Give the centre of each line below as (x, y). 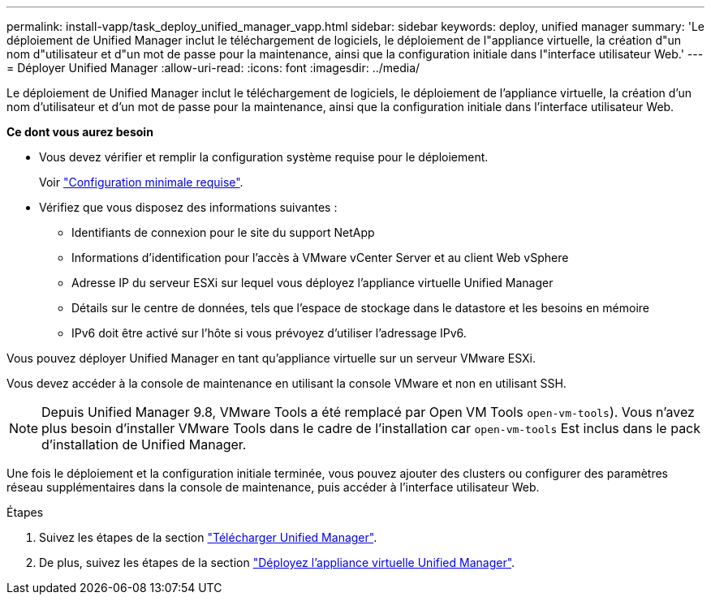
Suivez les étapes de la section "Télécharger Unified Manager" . (208, 537)
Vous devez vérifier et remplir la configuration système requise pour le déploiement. (264, 157)
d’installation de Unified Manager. (144, 444)
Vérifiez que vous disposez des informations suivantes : (188, 207)
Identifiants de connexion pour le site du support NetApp (223, 232)
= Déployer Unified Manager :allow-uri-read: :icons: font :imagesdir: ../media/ (213, 68)
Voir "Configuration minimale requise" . (141, 182)
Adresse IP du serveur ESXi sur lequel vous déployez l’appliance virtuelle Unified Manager (312, 283)
